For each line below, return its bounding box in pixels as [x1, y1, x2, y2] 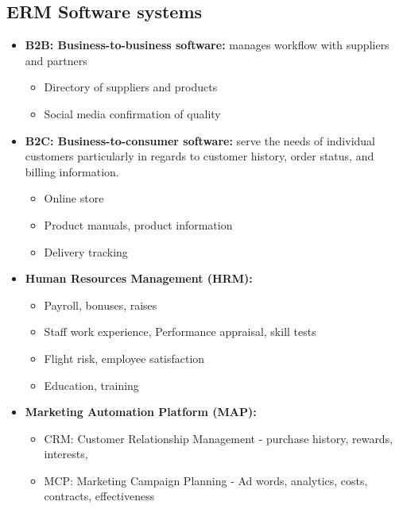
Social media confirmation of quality [44, 105, 221, 121]
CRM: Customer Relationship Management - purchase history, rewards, [44, 430, 393, 446]
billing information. [25, 163, 119, 179]
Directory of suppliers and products [44, 79, 218, 95]
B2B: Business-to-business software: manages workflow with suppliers [25, 37, 389, 53]
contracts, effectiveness [44, 488, 155, 504]
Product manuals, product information [44, 216, 233, 233]
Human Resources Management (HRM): [25, 270, 253, 287]
